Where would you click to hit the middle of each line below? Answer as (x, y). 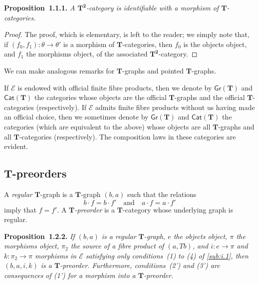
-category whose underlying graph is (178, 209)
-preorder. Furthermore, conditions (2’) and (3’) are (140, 265)
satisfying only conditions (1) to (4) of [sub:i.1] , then (167, 255)
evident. (16, 146)
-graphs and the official (210, 97)
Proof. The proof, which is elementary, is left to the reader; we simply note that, (127, 34)
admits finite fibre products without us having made (175, 107)
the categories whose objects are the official (101, 97)
